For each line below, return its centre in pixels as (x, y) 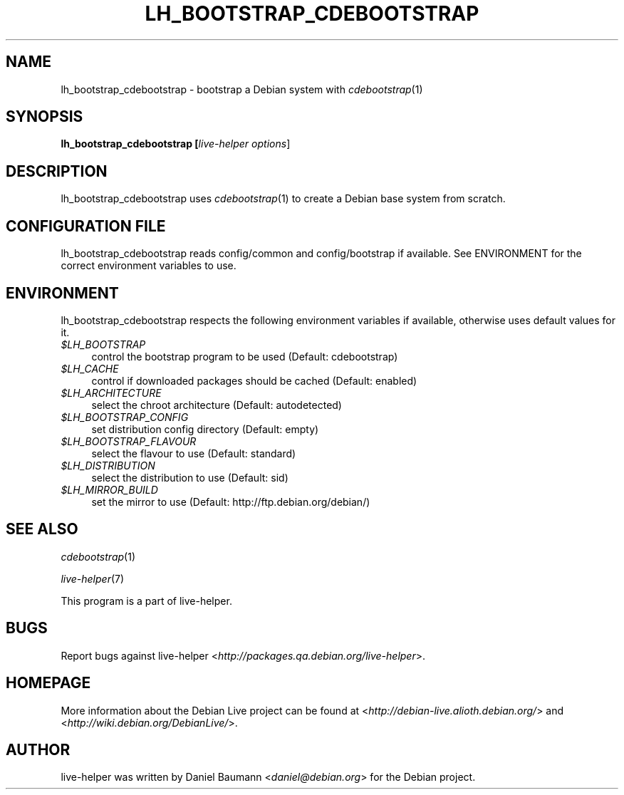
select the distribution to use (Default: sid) (190, 477)
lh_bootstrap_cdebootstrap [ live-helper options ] (176, 144)
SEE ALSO (42, 529)
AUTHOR (38, 749)
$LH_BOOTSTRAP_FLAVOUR (129, 441)
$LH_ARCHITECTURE (111, 393)
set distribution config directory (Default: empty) (205, 429)
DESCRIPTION (57, 171)
